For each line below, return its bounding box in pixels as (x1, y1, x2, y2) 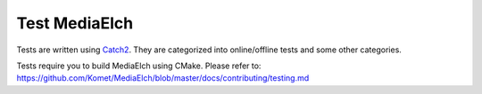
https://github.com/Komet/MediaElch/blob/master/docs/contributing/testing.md (16, 73, 310, 83)
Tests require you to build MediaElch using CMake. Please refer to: (16, 60, 262, 71)
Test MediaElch (16, 13, 134, 33)
